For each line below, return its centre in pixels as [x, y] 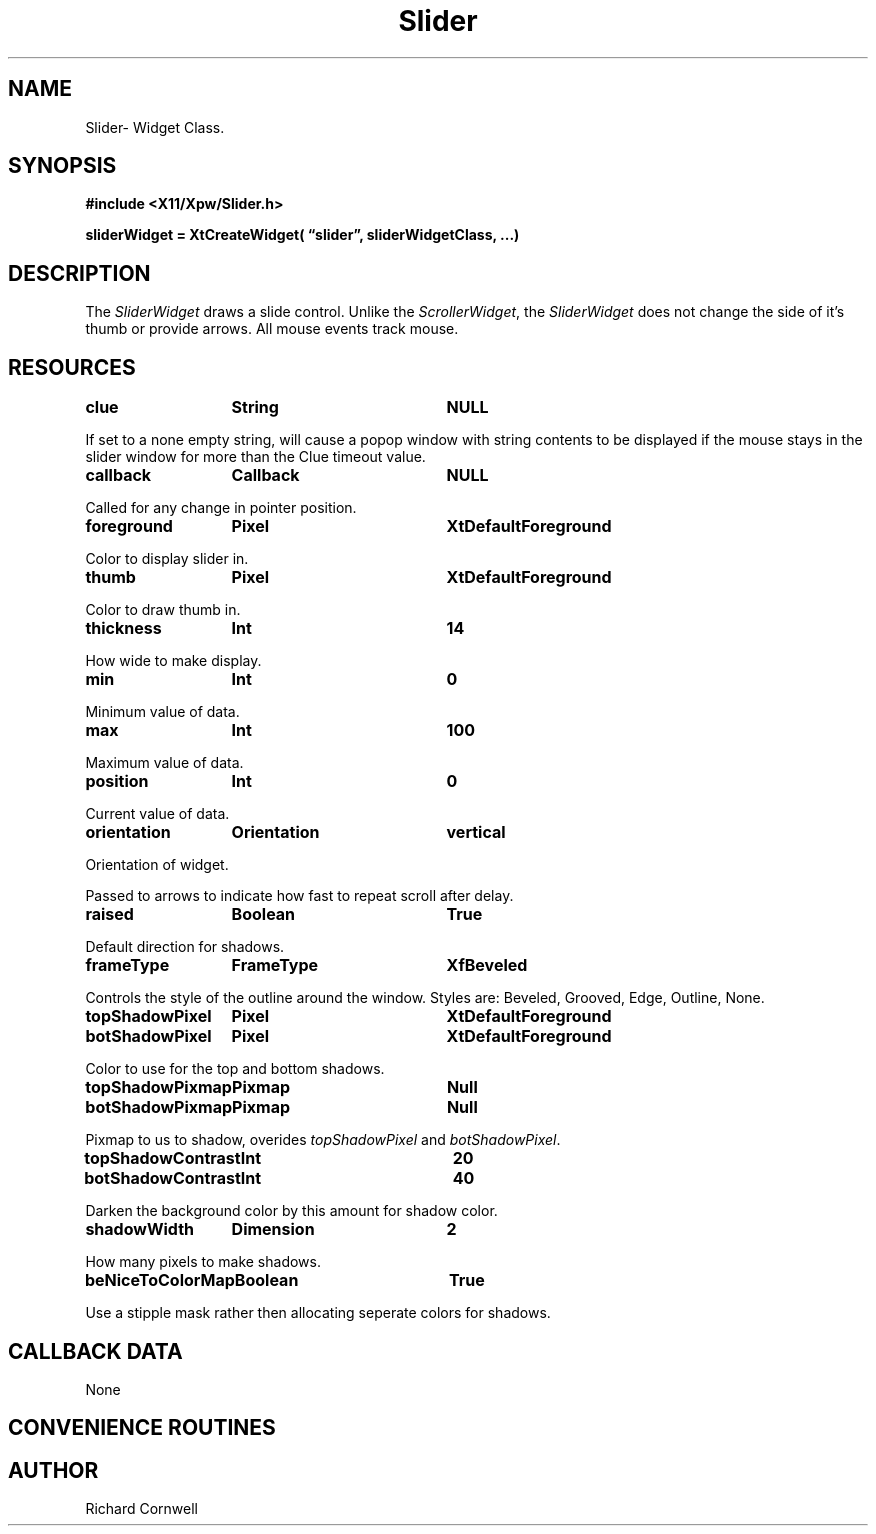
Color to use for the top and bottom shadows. [235, 1069]
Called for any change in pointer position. [221, 508]
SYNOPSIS [62, 166]
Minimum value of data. [162, 712]
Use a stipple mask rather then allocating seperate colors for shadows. [318, 1313]
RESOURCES [72, 367]
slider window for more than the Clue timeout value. [255, 457]
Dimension [273, 1229]
